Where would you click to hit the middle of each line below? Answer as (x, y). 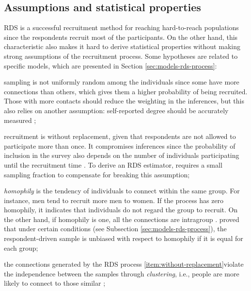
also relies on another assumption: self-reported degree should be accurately (116, 110)
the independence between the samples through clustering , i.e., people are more (122, 273)
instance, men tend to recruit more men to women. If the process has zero (114, 200)
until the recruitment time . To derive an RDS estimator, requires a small (113, 164)
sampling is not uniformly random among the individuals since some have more (122, 82)
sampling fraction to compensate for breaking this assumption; (97, 174)
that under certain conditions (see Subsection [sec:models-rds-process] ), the (115, 229)
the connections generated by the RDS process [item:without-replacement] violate (124, 264)
